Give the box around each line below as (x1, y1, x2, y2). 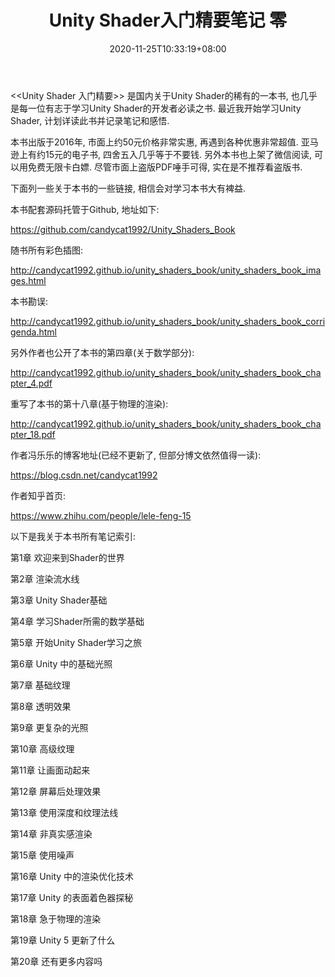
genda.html (10, 326, 57, 338)
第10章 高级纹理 (10, 742, 75, 755)
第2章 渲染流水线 (10, 572, 80, 585)
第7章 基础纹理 (10, 679, 71, 691)
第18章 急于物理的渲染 (10, 912, 102, 925)
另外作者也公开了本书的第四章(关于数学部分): (10, 346, 195, 358)
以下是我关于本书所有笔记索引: (10, 530, 137, 542)
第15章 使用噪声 (10, 849, 75, 861)
